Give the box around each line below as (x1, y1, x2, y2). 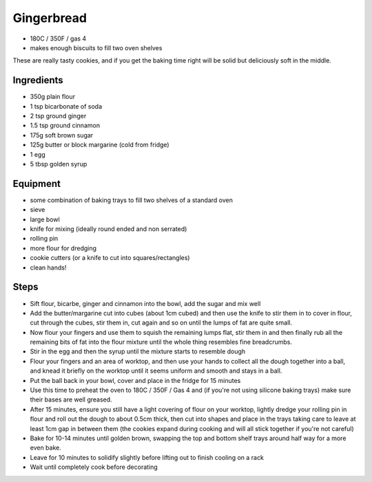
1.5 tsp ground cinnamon (30, 121, 100, 130)
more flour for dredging (30, 244, 96, 252)
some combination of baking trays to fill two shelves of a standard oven (30, 196, 234, 204)
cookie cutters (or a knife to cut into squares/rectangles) (30, 254, 190, 262)
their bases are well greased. (30, 395, 113, 404)
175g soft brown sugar (30, 131, 94, 139)
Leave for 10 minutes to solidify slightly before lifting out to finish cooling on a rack (30, 453, 265, 461)
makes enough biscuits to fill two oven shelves (30, 43, 163, 52)
